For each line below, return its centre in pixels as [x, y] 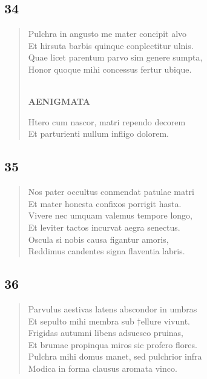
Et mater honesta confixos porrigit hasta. [105, 203]
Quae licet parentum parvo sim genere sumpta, [115, 57]
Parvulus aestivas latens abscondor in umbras [113, 308]
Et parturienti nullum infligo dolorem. [98, 133]
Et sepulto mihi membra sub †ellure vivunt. [109, 321]
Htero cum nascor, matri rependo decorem [107, 121]
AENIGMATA [59, 101]
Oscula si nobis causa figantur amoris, [98, 239]
